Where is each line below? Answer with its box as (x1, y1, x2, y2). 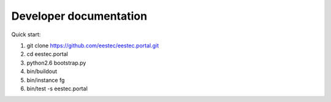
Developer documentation (11, 9, 147, 23)
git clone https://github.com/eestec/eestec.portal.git (26, 42, 159, 49)
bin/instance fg (26, 76, 65, 84)
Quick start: (11, 31, 41, 38)
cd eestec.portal (26, 50, 69, 58)
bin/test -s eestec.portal (26, 85, 88, 92)
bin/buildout (26, 68, 58, 75)
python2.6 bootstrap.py (26, 59, 86, 66)
